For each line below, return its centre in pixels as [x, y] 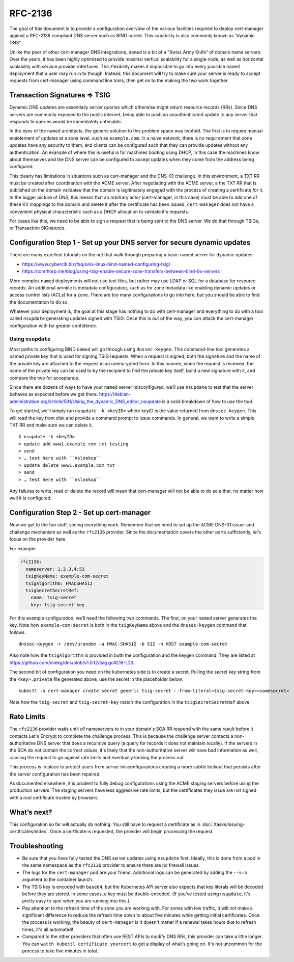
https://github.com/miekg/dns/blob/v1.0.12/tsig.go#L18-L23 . [72, 662]
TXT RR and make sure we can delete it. [51, 425]
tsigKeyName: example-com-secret [67, 576]
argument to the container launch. [58, 879]
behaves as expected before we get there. [54, 394]
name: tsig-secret [54, 598]
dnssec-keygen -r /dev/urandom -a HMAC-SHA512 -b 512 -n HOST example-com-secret [123, 644]
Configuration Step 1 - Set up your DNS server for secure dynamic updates [130, 243]
